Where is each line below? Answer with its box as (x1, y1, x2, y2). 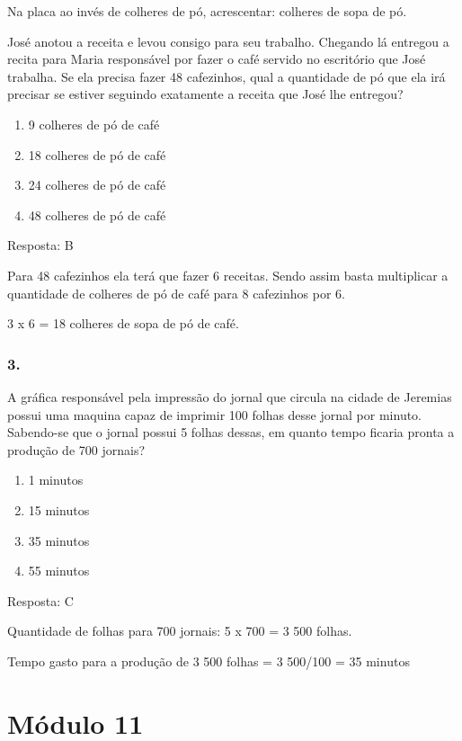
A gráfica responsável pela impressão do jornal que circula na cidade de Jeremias (7, 387, 452, 406)
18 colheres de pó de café (28, 145, 166, 164)
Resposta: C (7, 591, 74, 610)
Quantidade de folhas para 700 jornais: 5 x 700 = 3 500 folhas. (7, 621, 352, 640)
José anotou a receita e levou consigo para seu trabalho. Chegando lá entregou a (7, 31, 449, 50)
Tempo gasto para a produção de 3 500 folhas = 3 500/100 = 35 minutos (7, 651, 410, 670)
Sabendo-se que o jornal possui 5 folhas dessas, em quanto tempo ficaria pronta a (7, 423, 455, 442)
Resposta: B (7, 236, 74, 254)
